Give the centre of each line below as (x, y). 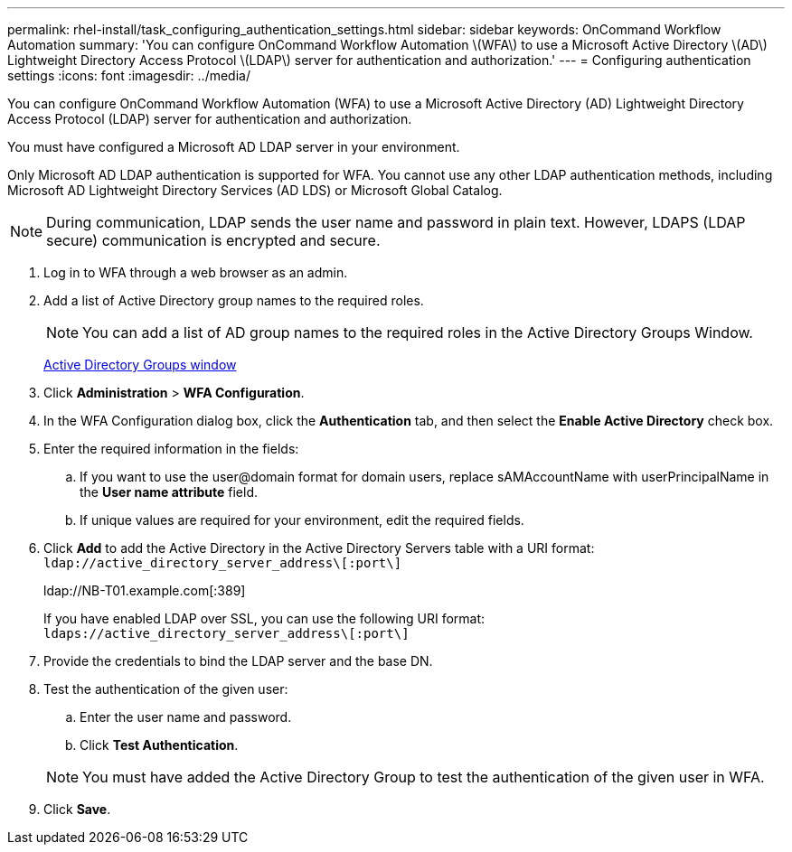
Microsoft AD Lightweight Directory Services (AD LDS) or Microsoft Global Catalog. (255, 190)
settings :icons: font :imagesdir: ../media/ (129, 75)
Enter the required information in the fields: (171, 449)
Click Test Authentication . (159, 745)
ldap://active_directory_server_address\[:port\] (223, 563)
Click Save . (77, 809)
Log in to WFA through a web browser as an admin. (196, 272)
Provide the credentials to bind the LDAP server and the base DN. (238, 661)
